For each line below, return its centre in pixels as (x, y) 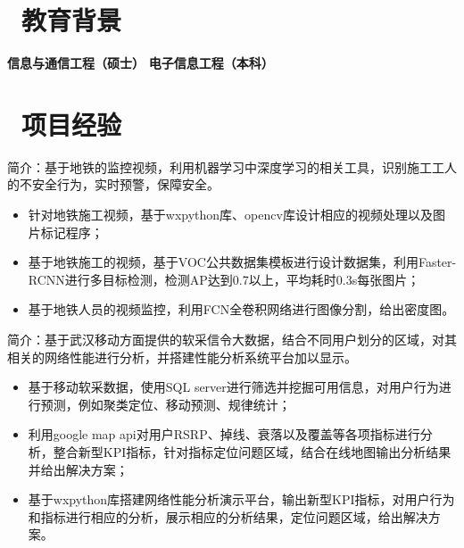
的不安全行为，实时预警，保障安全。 (113, 184)
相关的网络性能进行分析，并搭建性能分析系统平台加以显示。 (182, 357)
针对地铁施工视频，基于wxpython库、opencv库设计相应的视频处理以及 (230, 215)
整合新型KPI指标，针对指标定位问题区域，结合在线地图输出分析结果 (252, 451)
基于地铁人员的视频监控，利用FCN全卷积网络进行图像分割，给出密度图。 (241, 309)
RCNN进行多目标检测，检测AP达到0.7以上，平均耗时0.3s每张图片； (224, 279)
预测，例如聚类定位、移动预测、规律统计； (166, 404)
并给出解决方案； (78, 469)
